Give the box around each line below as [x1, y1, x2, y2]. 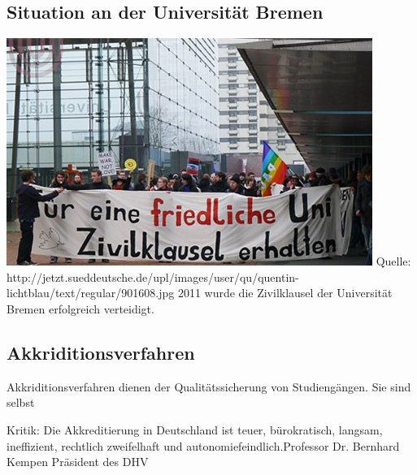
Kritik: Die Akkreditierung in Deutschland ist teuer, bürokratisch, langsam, [7, 421, 383, 438]
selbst [7, 394, 35, 411]
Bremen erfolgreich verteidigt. [7, 300, 154, 317]
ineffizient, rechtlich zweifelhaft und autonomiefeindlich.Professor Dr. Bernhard [7, 437, 400, 454]
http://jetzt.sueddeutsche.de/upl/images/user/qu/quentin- [7, 268, 299, 285]
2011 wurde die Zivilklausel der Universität [177, 284, 393, 301]
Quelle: [376, 253, 411, 270]
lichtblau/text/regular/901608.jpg [7, 284, 175, 301]
